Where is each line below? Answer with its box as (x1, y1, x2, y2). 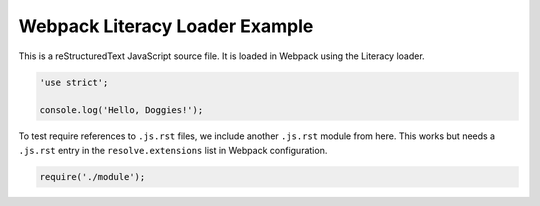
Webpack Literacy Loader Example (18, 15, 314, 37)
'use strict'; (39, 76, 109, 88)
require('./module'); (39, 171, 146, 182)
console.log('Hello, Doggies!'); (39, 105, 204, 116)
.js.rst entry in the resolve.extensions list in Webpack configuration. (18, 144, 328, 156)
